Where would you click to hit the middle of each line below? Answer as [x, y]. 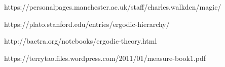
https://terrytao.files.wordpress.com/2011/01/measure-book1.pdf [105, 58]
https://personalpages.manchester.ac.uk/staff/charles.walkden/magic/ [113, 7]
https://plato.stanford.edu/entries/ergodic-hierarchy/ [87, 24]
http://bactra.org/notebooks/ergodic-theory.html [81, 41]
